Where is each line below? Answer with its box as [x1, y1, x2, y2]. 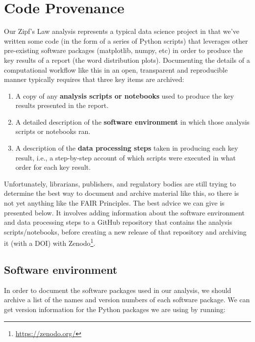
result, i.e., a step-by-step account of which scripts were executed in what [15, 152, 236, 162]
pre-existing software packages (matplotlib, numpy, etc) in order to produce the [4, 45, 243, 55]
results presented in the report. [15, 100, 109, 110]
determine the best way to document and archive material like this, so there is [4, 188, 239, 198]
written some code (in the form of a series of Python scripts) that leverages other [4, 35, 248, 46]
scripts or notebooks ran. [15, 126, 91, 136]
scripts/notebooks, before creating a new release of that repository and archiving [4, 226, 247, 237]
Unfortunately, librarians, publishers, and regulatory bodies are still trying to [4, 178, 236, 188]
